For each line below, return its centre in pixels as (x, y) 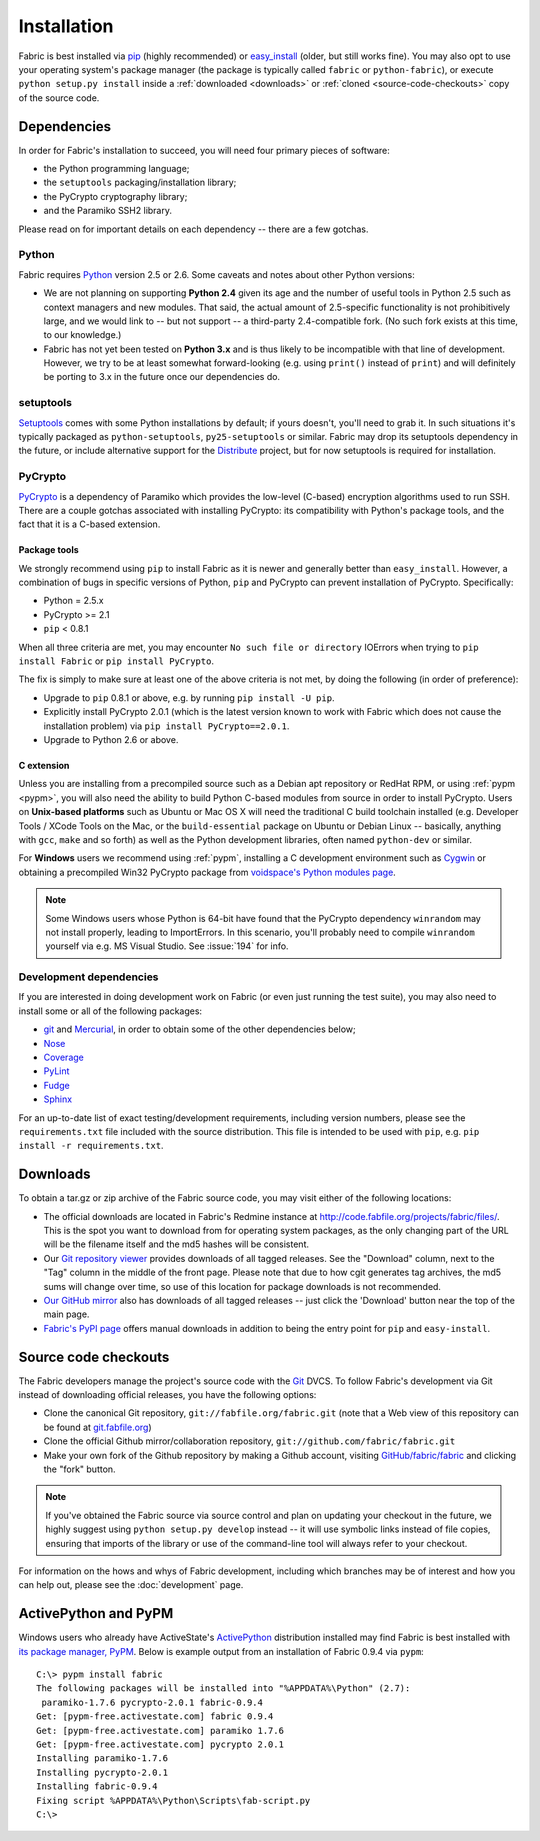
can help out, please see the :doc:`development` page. (131, 1585)
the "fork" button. (79, 1469)
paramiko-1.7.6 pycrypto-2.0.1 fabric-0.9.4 (152, 1702)
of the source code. (59, 97)
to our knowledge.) (82, 335)
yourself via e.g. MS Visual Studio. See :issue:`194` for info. (167, 946)
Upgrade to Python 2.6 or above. (111, 739)
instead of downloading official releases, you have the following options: (167, 1395)
